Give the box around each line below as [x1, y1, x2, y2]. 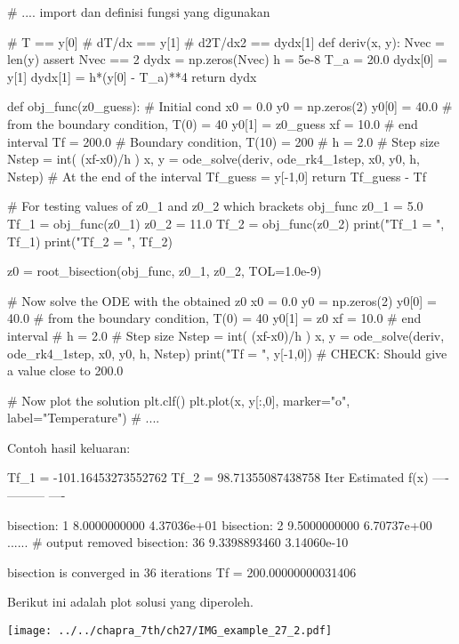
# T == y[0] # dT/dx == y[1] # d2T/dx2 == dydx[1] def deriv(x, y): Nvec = [7, 32, 445, 51]
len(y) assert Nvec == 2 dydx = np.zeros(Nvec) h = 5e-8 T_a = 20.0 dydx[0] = [7, 50, 447, 68]
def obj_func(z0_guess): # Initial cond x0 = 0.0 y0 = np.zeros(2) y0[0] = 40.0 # [7, 97, 453, 116]
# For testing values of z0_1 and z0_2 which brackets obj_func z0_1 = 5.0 [7, 197, 423, 215]
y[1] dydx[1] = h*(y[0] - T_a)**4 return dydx [7, 67, 257, 85]
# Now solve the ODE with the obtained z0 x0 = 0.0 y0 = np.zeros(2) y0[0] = [7, 291, 437, 310]
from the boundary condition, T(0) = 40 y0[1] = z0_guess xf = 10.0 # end [7, 114, 418, 133]
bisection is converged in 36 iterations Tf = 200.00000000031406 [7, 562, 357, 581]
